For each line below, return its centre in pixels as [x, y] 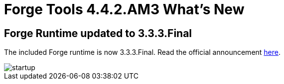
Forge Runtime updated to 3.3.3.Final [98, 33]
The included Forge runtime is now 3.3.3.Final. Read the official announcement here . [142, 52]
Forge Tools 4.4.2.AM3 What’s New [124, 9]
